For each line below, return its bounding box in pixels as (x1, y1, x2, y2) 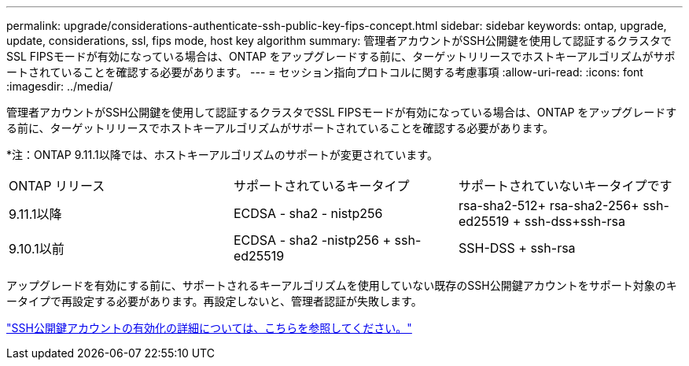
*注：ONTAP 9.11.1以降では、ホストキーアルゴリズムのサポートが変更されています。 (6, 148, 438, 161)
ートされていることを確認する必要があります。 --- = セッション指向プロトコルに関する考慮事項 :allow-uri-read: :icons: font (6, 65, 643, 79)
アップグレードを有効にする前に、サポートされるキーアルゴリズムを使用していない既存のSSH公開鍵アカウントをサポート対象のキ (6, 279, 677, 292)
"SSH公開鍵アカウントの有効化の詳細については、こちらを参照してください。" (6, 321, 412, 335)
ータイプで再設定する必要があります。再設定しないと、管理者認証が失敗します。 (6, 294, 422, 308)
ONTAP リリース (9, 178, 105, 194)
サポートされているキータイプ (233, 178, 410, 194)
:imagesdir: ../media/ (6, 79, 113, 93)
